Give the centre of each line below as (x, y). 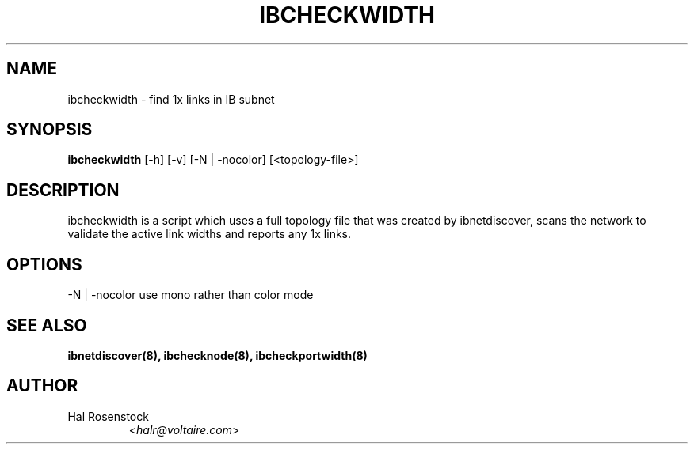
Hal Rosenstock (108, 416)
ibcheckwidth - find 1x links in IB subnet (171, 99)
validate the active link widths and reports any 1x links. (210, 234)
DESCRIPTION (63, 190)
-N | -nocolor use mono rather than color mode (191, 295)
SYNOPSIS (50, 130)
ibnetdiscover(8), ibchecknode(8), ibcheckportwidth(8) (217, 355)
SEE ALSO (47, 325)
